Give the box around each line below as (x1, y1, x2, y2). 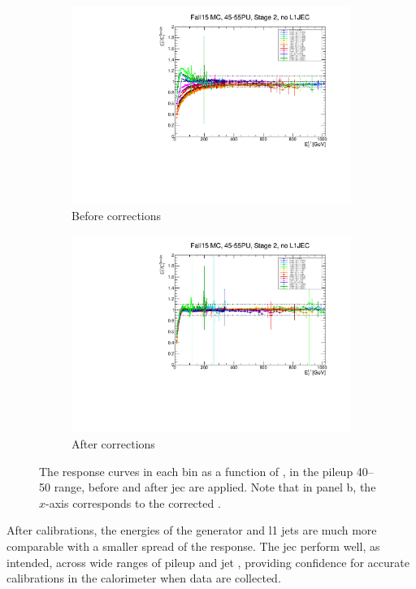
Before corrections (71, 206, 162, 223)
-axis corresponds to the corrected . (45, 494, 221, 511)
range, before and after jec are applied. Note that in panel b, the (54, 479, 376, 496)
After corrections (71, 435, 155, 452)
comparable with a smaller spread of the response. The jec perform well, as (6, 537, 380, 554)
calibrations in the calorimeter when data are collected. (6, 570, 281, 587)
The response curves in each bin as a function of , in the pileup (39, 462, 353, 479)
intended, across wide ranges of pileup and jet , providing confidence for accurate (6, 553, 409, 570)
